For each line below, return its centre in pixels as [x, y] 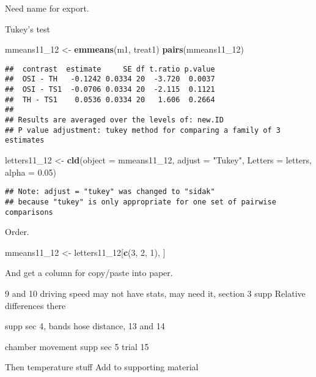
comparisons [29, 212]
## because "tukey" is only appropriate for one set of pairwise [141, 202]
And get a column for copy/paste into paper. [89, 273]
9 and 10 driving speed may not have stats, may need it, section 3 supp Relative [155, 293]
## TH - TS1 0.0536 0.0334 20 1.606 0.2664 [110, 99]
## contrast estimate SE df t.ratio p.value [110, 69]
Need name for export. [47, 8]
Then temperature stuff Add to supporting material [102, 367]
